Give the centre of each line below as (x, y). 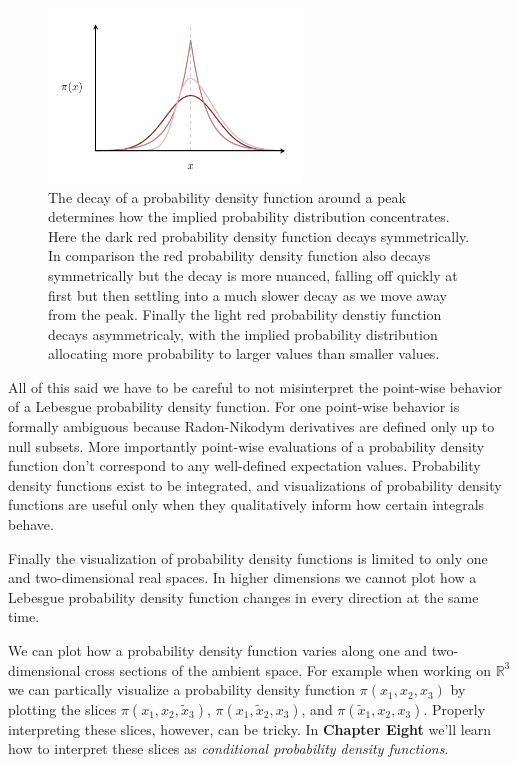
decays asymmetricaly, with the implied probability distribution (243, 333)
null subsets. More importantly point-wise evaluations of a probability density (246, 445)
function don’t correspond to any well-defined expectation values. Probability (244, 465)
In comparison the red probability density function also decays (239, 255)
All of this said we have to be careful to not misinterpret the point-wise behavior (255, 386)
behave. (31, 524)
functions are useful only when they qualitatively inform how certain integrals (246, 504)
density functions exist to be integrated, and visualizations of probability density (255, 484)
